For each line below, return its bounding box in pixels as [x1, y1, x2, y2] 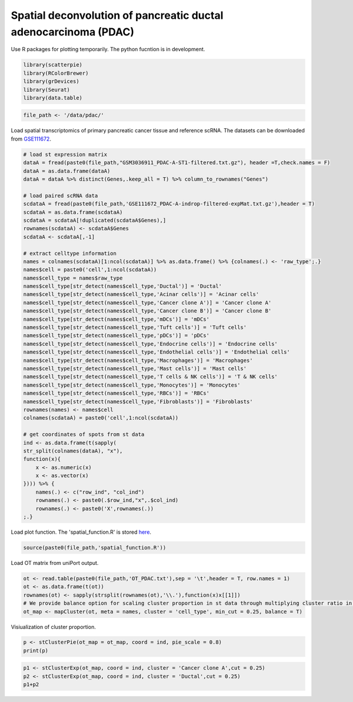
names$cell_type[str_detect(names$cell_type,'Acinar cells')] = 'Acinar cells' [23, 291, 259, 298]
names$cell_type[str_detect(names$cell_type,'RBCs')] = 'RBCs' [23, 390, 210, 397]
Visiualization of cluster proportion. [11, 623, 96, 630]
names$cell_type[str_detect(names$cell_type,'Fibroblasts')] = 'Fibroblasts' [23, 398, 253, 405]
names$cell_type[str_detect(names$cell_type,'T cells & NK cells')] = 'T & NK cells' [23, 374, 278, 380]
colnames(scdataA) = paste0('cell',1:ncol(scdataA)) [23, 415, 179, 421]
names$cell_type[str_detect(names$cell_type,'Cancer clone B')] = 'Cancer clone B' [23, 308, 272, 314]
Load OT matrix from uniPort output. [11, 559, 99, 566]
